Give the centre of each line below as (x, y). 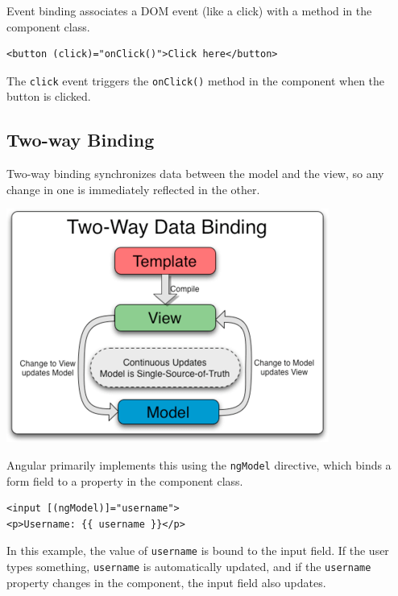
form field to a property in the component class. (125, 480)
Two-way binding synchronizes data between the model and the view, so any (195, 174)
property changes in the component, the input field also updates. (166, 582)
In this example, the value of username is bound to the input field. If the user (198, 550)
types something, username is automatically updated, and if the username (189, 567)
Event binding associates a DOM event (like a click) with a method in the (189, 10)
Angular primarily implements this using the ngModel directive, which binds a (199, 465)
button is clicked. (49, 96)
